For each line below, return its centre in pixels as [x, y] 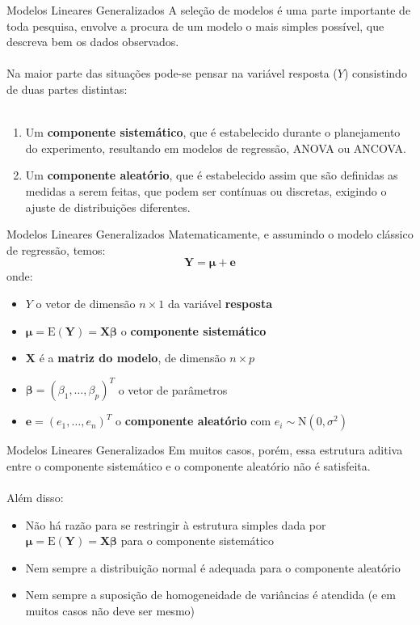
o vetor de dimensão [86, 303]
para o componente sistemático [197, 541]
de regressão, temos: [56, 249]
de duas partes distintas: [67, 89]
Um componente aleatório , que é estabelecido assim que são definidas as [212, 175]
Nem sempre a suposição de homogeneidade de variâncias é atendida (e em [210, 595]
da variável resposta [220, 303]
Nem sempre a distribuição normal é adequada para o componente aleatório [213, 567]
